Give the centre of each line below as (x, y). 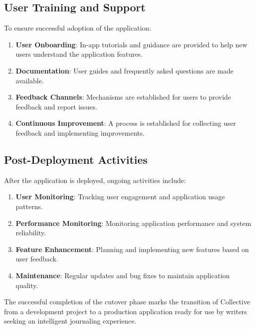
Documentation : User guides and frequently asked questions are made (125, 70)
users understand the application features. (79, 54)
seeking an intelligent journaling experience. (70, 321)
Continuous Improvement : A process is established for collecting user (126, 123)
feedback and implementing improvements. (80, 132)
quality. (27, 285)
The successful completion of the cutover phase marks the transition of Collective (127, 302)
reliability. (31, 233)
